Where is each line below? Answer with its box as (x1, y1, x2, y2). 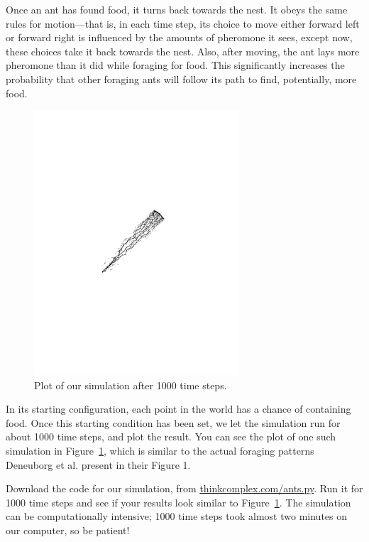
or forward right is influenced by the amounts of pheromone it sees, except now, (6, 30, 353, 45)
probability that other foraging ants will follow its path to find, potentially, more (6, 71, 357, 86)
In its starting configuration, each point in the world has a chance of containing (6, 401, 351, 416)
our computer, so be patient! (6, 522, 130, 537)
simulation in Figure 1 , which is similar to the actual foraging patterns (6, 443, 314, 457)
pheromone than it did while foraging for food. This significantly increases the (6, 58, 345, 72)
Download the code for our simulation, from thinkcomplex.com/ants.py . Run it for (6, 481, 363, 496)
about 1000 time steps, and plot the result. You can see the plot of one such (6, 429, 336, 444)
